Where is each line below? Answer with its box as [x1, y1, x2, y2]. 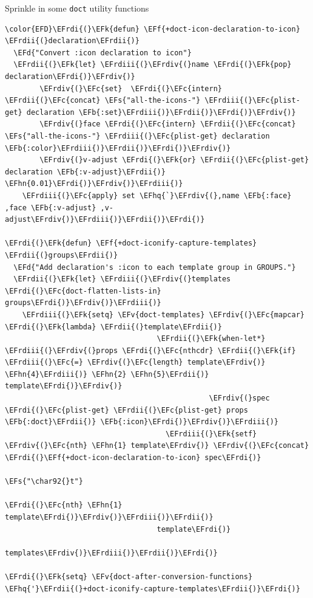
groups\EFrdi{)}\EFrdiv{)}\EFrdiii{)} [5, 298, 161, 308]
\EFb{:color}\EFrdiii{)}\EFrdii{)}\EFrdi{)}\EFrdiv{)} [5, 143, 231, 153]
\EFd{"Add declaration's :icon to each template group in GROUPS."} [13, 263, 296, 272]
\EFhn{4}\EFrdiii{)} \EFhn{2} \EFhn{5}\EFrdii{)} [5, 369, 209, 379]
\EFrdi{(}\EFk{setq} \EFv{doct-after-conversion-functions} [5, 572, 253, 581]
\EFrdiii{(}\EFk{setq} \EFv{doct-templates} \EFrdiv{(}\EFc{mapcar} [22, 310, 305, 319]
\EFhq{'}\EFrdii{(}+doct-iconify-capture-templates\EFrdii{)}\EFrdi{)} [5, 584, 300, 593]
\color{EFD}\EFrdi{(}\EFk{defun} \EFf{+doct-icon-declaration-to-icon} [5, 24, 300, 33]
